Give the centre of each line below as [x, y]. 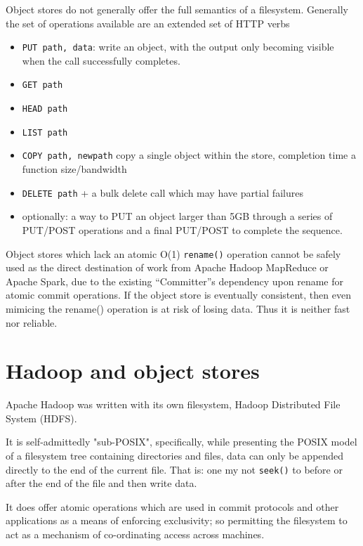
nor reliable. [32, 322]
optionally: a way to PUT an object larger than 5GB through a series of [177, 216]
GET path [42, 85]
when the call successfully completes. [101, 60]
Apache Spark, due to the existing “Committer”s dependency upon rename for [174, 281]
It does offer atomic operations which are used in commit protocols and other [172, 506]
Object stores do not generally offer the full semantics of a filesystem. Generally [177, 9]
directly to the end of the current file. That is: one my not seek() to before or [174, 469]
